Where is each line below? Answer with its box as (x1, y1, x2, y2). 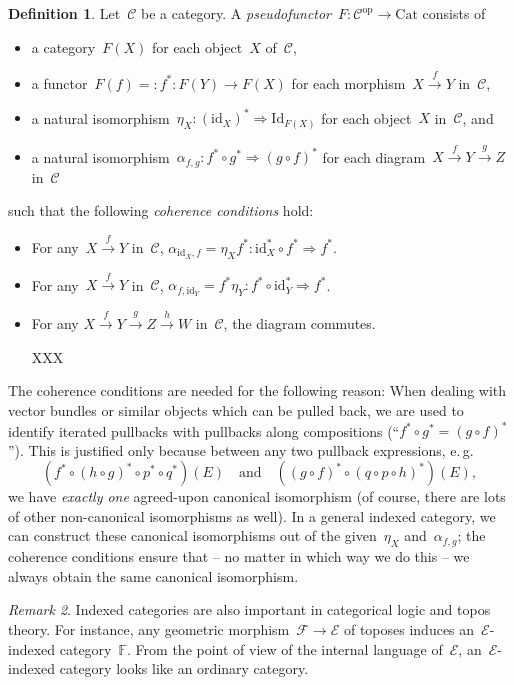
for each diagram (322, 146, 426, 167)
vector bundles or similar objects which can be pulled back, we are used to (8, 399, 464, 420)
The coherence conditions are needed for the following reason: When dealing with (8, 380, 507, 401)
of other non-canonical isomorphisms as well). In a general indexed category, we (8, 505, 496, 526)
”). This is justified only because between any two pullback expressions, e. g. (8, 439, 474, 460)
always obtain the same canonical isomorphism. (8, 565, 299, 586)
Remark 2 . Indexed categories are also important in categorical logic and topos (8, 599, 491, 620)
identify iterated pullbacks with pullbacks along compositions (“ (8, 420, 400, 441)
